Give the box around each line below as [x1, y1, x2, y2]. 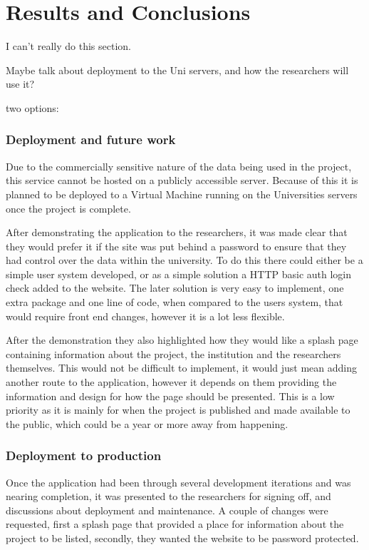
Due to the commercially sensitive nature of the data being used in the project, [6, 158, 352, 173]
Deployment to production [6, 447, 162, 464]
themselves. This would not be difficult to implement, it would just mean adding [6, 360, 358, 375]
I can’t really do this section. [6, 39, 131, 54]
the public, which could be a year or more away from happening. [6, 416, 289, 431]
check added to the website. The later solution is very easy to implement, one [6, 280, 344, 295]
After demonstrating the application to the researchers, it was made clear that [6, 225, 348, 240]
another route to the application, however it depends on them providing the [6, 375, 337, 389]
